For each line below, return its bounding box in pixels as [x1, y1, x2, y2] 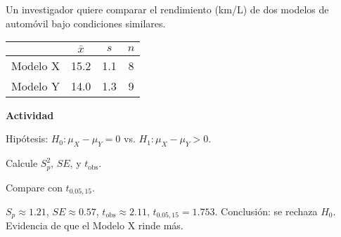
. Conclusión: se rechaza [214, 204, 318, 219]
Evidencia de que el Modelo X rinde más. [6, 218, 184, 233]
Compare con [6, 180, 63, 194]
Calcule [6, 156, 38, 170]
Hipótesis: [6, 131, 49, 146]
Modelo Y [11, 77, 60, 94]
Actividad [6, 107, 54, 122]
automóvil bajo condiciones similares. [6, 15, 166, 30]
